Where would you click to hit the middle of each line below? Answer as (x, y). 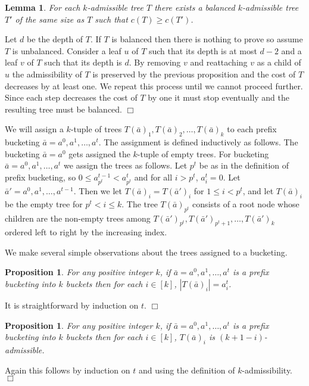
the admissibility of (47, 74)
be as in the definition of (244, 165)
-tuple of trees (96, 129)
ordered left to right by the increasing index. (86, 232)
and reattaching (219, 62)
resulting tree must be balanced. (64, 109)
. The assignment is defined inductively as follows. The (198, 142)
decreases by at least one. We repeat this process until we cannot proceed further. (154, 85)
